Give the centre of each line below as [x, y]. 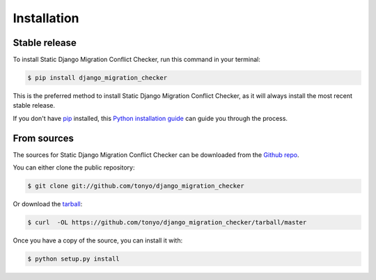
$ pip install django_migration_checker [97, 78]
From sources [44, 138]
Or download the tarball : [48, 204]
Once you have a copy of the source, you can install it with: [98, 240]
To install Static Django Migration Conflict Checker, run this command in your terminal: [137, 60]
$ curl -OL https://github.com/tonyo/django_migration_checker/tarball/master [167, 223]
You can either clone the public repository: [74, 167]
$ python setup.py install [73, 259]
